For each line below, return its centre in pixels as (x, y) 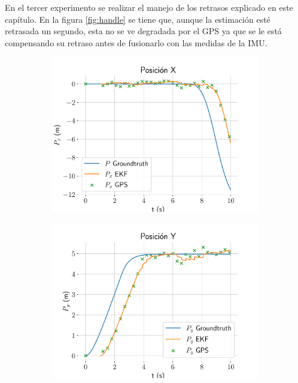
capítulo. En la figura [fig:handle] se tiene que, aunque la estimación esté (138, 19)
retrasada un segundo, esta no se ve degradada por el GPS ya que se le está (143, 31)
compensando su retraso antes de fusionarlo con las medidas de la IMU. (136, 42)
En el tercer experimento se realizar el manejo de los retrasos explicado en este (149, 7)
